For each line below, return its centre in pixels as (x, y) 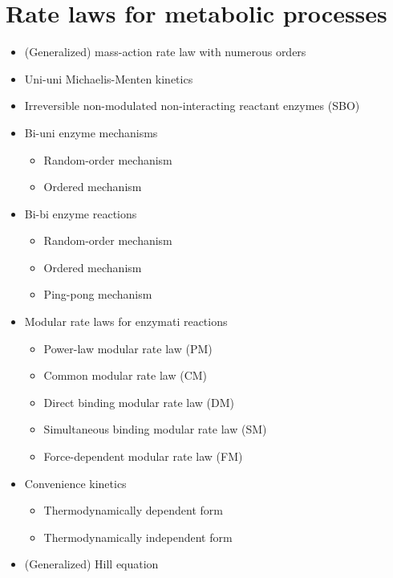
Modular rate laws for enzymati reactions (126, 322)
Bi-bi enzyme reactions (81, 213)
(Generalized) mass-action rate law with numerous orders (165, 52)
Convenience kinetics (75, 483)
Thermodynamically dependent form (133, 510)
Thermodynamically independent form (138, 537)
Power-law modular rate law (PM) (128, 348)
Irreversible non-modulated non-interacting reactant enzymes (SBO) (192, 106)
